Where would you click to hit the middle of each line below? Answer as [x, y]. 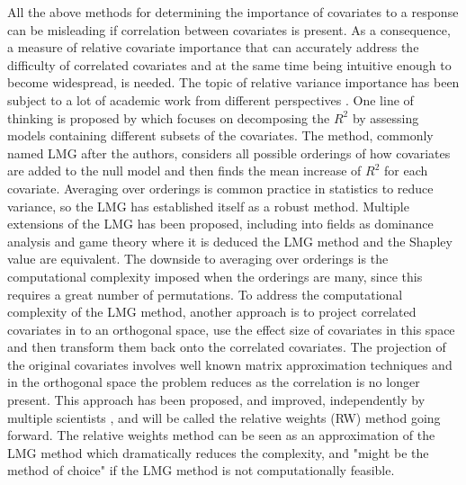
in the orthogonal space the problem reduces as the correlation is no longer [214, 382]
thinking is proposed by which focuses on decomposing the [169, 117]
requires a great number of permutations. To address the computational [205, 294]
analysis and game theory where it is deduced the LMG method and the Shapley [230, 241]
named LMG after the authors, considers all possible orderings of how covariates [229, 153]
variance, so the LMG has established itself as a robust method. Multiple [208, 206]
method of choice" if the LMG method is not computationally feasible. [201, 470]
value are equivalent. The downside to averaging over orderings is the [198, 259]
